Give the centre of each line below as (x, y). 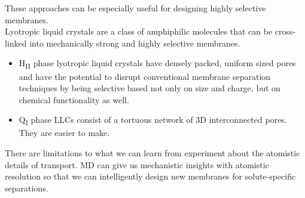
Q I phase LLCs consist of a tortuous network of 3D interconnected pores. (153, 120)
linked (16, 43)
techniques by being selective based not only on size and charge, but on (150, 88)
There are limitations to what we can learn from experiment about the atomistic (152, 153)
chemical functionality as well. (74, 99)
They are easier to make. (64, 133)
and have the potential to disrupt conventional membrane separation (145, 76)
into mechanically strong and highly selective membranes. (135, 43)
